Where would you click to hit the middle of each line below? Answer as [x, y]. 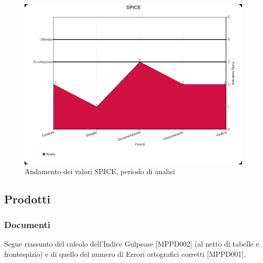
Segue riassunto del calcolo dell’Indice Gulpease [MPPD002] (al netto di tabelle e [132, 243]
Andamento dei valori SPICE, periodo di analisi [100, 171]
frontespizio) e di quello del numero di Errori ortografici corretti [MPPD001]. [125, 253]
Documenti [27, 224]
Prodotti [27, 199]
